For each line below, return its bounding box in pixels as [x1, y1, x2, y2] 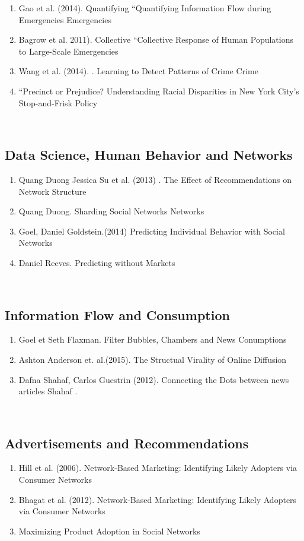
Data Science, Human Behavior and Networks [5, 145, 293, 164]
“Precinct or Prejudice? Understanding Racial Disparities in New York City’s [18, 84, 299, 97]
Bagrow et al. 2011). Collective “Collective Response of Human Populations [18, 33, 293, 46]
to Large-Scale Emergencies [18, 45, 119, 57]
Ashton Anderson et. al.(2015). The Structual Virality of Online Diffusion [18, 353, 287, 365]
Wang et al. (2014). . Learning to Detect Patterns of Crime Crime [18, 65, 258, 77]
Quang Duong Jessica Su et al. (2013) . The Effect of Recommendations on [18, 173, 292, 185]
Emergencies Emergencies [18, 13, 111, 26]
